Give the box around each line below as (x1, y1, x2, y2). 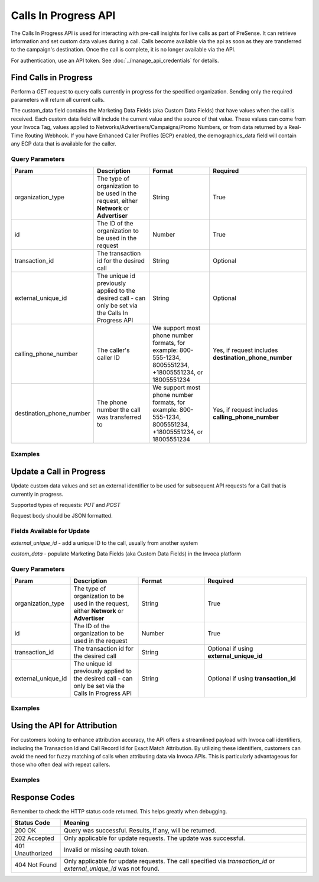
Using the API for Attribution (11, 721, 118, 731)
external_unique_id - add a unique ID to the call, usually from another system (11, 539, 198, 547)
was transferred (96, 413, 141, 421)
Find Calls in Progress (11, 72, 93, 82)
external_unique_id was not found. (64, 864, 159, 873)
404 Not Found (14, 861, 57, 869)
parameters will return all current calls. (11, 96, 105, 104)
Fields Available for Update (11, 527, 90, 535)
